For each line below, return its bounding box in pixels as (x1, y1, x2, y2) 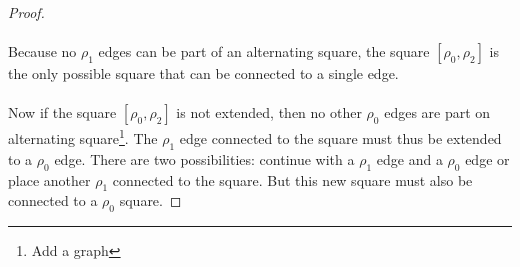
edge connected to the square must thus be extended (179, 128, 502, 149)
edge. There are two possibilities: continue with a (54, 148, 355, 169)
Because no (8, 41, 77, 62)
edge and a (376, 148, 443, 169)
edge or (465, 148, 510, 169)
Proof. (8, 2, 45, 22)
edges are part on (384, 102, 491, 123)
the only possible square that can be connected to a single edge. (8, 63, 399, 84)
